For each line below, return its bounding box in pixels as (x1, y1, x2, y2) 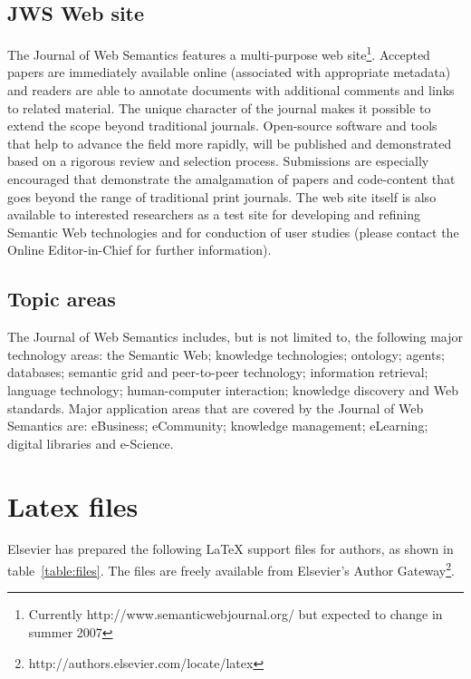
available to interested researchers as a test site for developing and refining (7, 205, 421, 224)
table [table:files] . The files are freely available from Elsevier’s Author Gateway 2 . (7, 558, 455, 579)
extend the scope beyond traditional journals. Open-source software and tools (7, 116, 437, 135)
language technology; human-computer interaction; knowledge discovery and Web (7, 380, 458, 399)
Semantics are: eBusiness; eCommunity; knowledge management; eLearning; (7, 416, 428, 435)
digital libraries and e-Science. (7, 433, 174, 452)
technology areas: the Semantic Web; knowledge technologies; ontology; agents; (7, 344, 445, 364)
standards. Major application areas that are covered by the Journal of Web (7, 398, 424, 417)
